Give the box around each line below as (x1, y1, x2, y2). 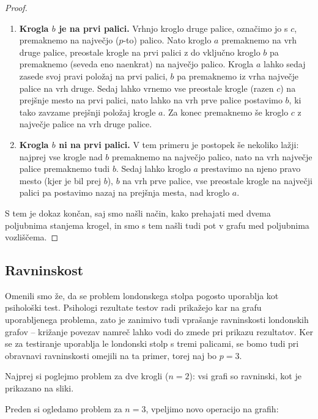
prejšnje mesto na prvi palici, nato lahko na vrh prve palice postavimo (19, 94, 283, 106)
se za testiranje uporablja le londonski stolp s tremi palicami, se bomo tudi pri (5, 337, 299, 350)
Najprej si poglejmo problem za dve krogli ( (5, 369, 169, 382)
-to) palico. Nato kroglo (123, 34, 212, 46)
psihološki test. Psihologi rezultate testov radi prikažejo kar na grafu (5, 301, 262, 314)
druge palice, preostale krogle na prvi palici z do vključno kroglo (19, 45, 261, 58)
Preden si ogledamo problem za (5, 402, 122, 415)
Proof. (5, 1, 28, 13)
